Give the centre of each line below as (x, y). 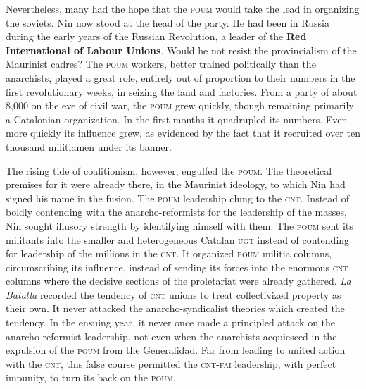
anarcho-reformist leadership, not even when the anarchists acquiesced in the (171, 336)
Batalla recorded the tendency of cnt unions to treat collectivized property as (173, 294)
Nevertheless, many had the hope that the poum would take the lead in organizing (183, 8)
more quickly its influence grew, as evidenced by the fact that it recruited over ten (183, 133)
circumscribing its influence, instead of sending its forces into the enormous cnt (177, 267)
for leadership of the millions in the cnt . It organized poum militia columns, (169, 253)
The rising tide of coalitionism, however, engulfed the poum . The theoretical (169, 170)
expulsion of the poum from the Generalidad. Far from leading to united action (176, 350)
